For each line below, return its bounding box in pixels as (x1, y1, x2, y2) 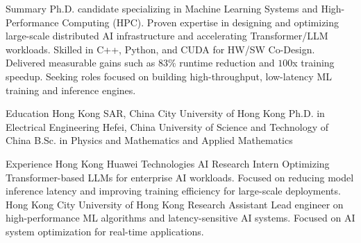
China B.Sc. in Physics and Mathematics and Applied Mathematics (6, 133, 293, 147)
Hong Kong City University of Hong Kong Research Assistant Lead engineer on (6, 197, 344, 211)
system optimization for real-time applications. (6, 224, 204, 238)
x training (292, 55, 335, 70)
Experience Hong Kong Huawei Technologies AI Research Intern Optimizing (6, 156, 330, 170)
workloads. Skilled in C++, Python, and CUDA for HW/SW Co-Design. (6, 42, 315, 56)
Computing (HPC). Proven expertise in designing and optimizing (62, 15, 339, 29)
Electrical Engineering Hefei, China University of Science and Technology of (6, 119, 328, 134)
